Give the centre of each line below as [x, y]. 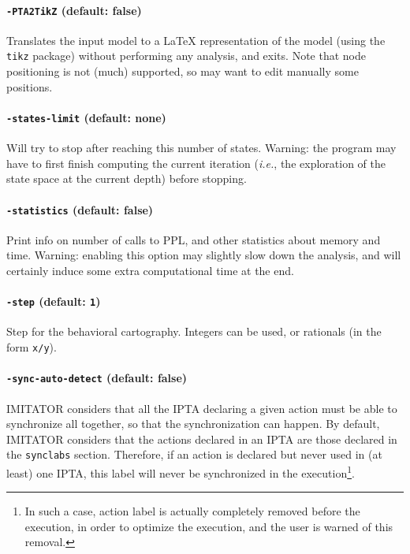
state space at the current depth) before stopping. [127, 178]
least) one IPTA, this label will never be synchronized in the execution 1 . [181, 471]
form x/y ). [32, 347]
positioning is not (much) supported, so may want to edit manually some [183, 71]
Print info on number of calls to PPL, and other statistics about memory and [194, 239]
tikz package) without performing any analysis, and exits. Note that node [186, 56]
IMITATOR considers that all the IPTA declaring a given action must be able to [202, 408]
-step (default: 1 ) [54, 301]
